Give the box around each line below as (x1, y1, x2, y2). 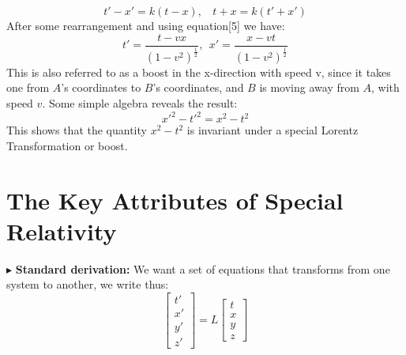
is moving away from (259, 79, 359, 96)
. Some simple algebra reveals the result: (42, 95, 238, 111)
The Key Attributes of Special (6, 183, 344, 216)
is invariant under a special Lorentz (186, 122, 359, 138)
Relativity (6, 214, 117, 247)
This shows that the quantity (6, 122, 147, 138)
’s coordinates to (61, 79, 141, 96)
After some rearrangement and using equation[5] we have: (6, 17, 285, 33)
